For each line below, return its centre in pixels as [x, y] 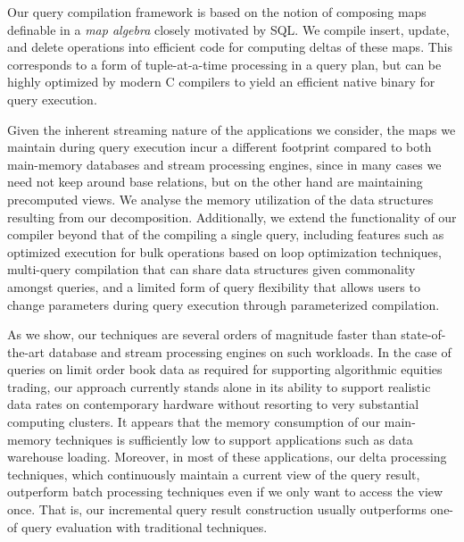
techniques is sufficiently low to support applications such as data [234, 439]
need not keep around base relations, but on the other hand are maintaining [215, 182]
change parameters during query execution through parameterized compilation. [224, 304]
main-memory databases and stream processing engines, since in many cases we [224, 164]
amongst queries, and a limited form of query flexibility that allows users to [214, 286]
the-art [26, 351]
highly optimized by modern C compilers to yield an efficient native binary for [221, 82]
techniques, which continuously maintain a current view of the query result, [214, 474]
